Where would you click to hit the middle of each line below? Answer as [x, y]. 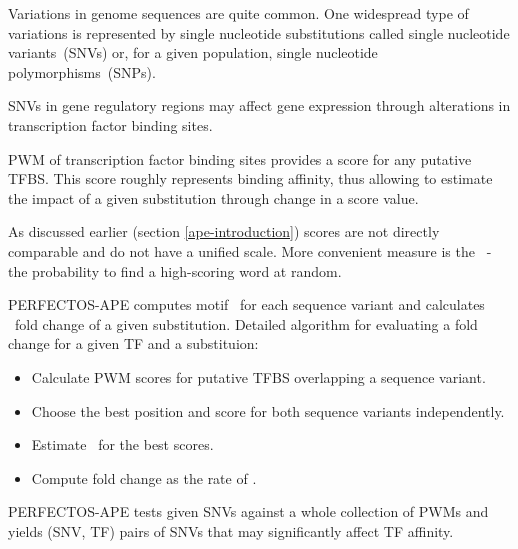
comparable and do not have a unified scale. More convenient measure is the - [250, 250]
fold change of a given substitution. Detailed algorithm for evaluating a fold [246, 323]
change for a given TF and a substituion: [133, 343]
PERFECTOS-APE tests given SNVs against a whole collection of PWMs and [248, 511]
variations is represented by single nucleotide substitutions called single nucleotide [259, 32]
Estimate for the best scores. [122, 444]
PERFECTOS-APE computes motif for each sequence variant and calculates [246, 304]
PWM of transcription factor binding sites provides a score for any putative [240, 158]
